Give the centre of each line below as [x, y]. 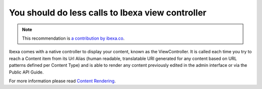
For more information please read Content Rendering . [62, 81]
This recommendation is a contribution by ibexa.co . [73, 38]
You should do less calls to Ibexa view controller [108, 13]
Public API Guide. [26, 72]
